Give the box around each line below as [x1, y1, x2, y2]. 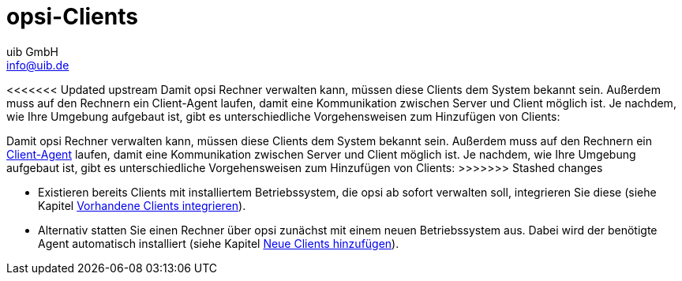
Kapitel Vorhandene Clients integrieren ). [38, 198, 246, 212]
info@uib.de [6, 58, 69, 72]
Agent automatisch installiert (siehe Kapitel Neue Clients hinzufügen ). [38, 236, 399, 250]
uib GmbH [6, 44, 58, 58]
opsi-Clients [6, 3, 138, 30]
